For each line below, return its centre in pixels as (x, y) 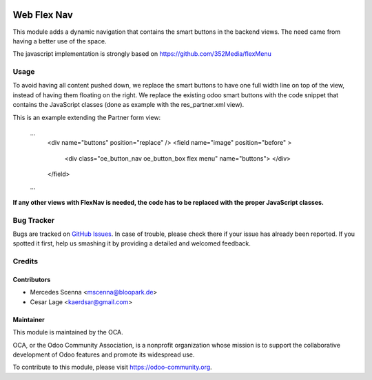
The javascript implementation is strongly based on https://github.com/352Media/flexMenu (142, 54)
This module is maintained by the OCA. (68, 332)
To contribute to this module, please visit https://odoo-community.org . (113, 367)
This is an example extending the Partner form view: (87, 117)
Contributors (32, 280)
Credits (25, 261)
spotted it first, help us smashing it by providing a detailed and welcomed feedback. (132, 243)
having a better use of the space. (60, 41)
